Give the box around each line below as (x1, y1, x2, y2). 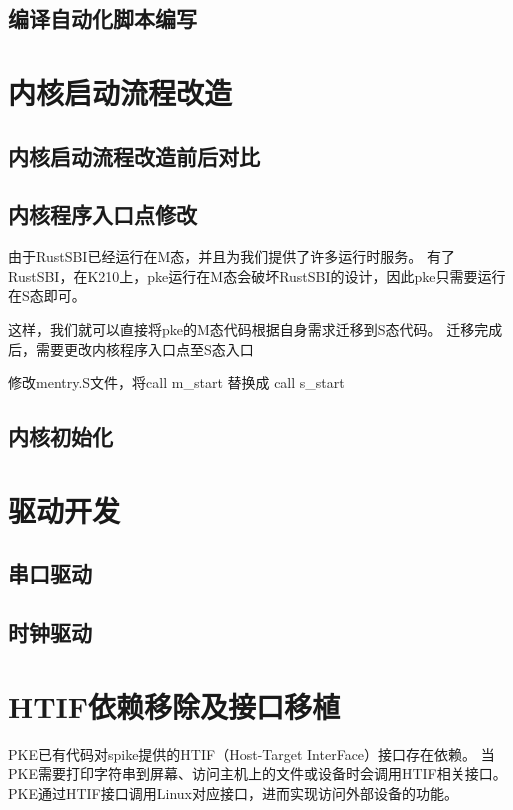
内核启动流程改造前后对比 (8, 140, 260, 171)
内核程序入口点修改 (8, 199, 197, 230)
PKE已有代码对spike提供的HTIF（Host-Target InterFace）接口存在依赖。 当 (8, 743, 495, 764)
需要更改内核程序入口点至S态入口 (35, 338, 254, 359)
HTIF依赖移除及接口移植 (8, 685, 341, 726)
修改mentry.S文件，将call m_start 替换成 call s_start (8, 372, 345, 393)
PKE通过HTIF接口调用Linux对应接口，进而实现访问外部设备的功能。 (8, 782, 458, 803)
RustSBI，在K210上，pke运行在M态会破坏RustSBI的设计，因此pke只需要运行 (8, 265, 506, 286)
